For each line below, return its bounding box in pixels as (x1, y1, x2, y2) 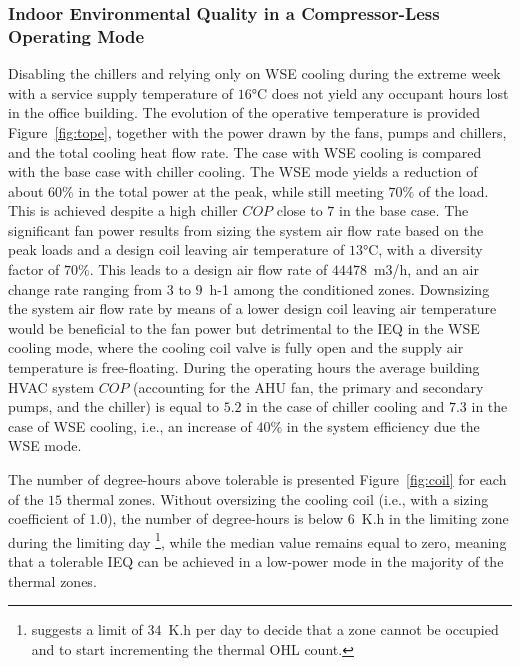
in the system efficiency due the (286, 415, 480, 436)
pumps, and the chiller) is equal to (8, 396, 219, 417)
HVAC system (8, 376, 95, 397)
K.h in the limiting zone (361, 508, 509, 529)
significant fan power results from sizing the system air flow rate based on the (8, 219, 484, 240)
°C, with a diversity (362, 239, 483, 260)
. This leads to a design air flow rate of (89, 259, 328, 280)
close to (276, 200, 323, 221)
